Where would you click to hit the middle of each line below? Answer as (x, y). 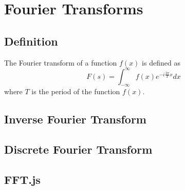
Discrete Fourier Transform (78, 149)
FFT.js (22, 180)
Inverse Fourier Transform (75, 119)
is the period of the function (76, 91)
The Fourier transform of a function (61, 62)
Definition (31, 41)
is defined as (161, 62)
